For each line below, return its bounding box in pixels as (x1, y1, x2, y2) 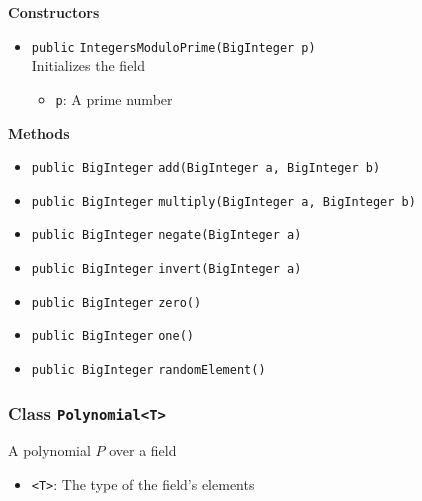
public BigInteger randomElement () (31, 363, 266, 378)
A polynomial (8, 440, 91, 461)
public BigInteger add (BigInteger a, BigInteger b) (31, 161, 381, 176)
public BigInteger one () (31, 329, 194, 344)
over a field (109, 440, 177, 461)
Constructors (8, 2, 100, 22)
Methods (8, 122, 70, 143)
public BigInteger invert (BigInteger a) (31, 262, 302, 277)
